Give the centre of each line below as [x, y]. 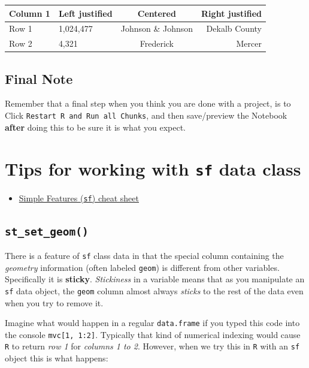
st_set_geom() [47, 231]
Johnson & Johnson [157, 28]
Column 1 [30, 13]
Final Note [39, 78]
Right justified [231, 13]
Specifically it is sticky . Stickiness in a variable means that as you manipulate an [155, 279]
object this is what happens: [57, 358]
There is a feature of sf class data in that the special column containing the [144, 256]
